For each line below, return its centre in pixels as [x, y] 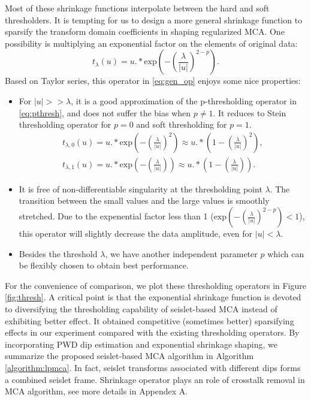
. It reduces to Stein [250, 112]
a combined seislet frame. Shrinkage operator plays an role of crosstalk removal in [155, 379]
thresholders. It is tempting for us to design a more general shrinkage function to [154, 19]
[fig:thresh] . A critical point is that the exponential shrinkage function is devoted [153, 297]
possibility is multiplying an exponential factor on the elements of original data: [151, 43]
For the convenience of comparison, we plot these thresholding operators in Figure [155, 285]
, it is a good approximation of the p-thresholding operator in [184, 100]
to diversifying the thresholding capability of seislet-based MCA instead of [141, 308]
